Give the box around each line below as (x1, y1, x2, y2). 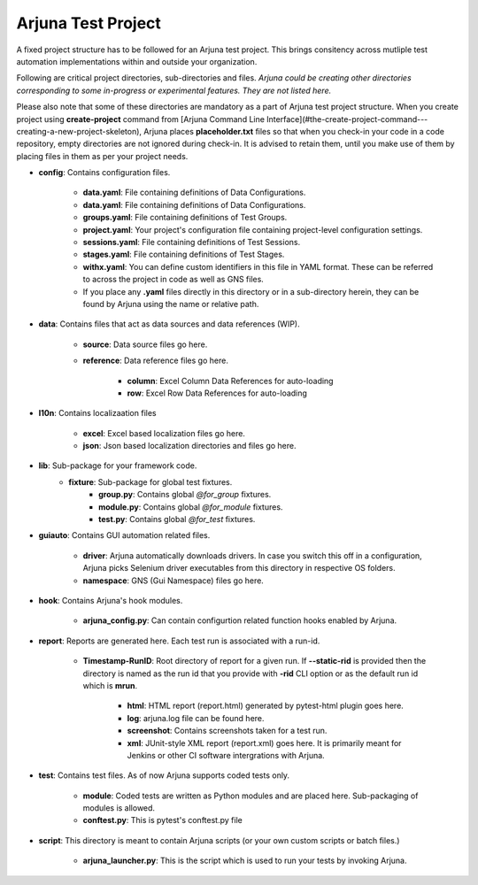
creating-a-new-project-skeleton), (16, 126, 142, 136)
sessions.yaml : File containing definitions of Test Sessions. (82, 237, 301, 248)
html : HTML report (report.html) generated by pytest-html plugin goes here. (127, 700, 405, 712)
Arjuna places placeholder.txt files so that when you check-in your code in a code (143, 126, 444, 136)
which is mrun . (82, 680, 138, 690)
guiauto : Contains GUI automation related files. (38, 530, 211, 541)
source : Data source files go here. (82, 339, 208, 350)
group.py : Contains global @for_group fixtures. (98, 489, 272, 500)
